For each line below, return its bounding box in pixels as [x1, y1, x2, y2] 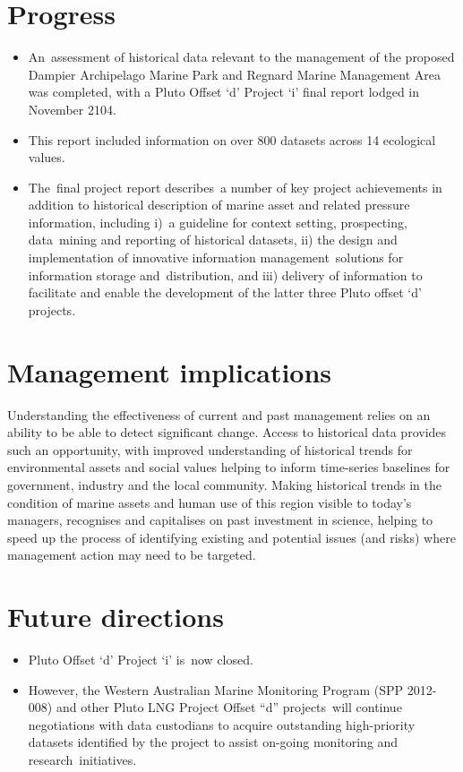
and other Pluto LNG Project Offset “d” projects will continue [56, 698, 402, 716]
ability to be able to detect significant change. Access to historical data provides [7, 423, 447, 442]
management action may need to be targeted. [7, 545, 256, 564]
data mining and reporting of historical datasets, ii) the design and [28, 230, 398, 249]
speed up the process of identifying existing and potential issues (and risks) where [7, 528, 456, 546]
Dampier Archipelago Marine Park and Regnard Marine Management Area [28, 64, 441, 83]
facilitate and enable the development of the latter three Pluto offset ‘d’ [28, 283, 422, 302]
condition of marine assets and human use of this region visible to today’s [7, 493, 412, 511]
